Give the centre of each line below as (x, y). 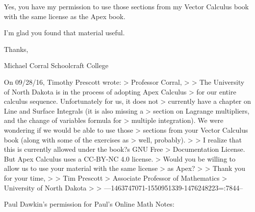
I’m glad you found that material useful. (64, 33)
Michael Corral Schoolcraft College (56, 65)
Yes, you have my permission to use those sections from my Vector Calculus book (127, 6)
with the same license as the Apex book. (65, 16)
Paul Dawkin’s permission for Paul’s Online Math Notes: (89, 204)
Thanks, (16, 49)
